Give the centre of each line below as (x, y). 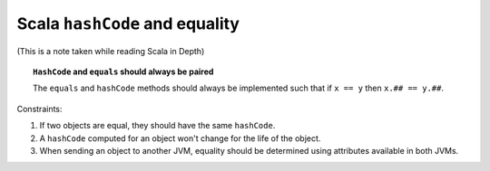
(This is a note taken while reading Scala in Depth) (111, 51)
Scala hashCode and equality (128, 24)
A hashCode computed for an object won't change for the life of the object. (180, 138)
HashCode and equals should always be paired (123, 71)
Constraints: (39, 109)
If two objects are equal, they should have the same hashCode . (157, 126)
